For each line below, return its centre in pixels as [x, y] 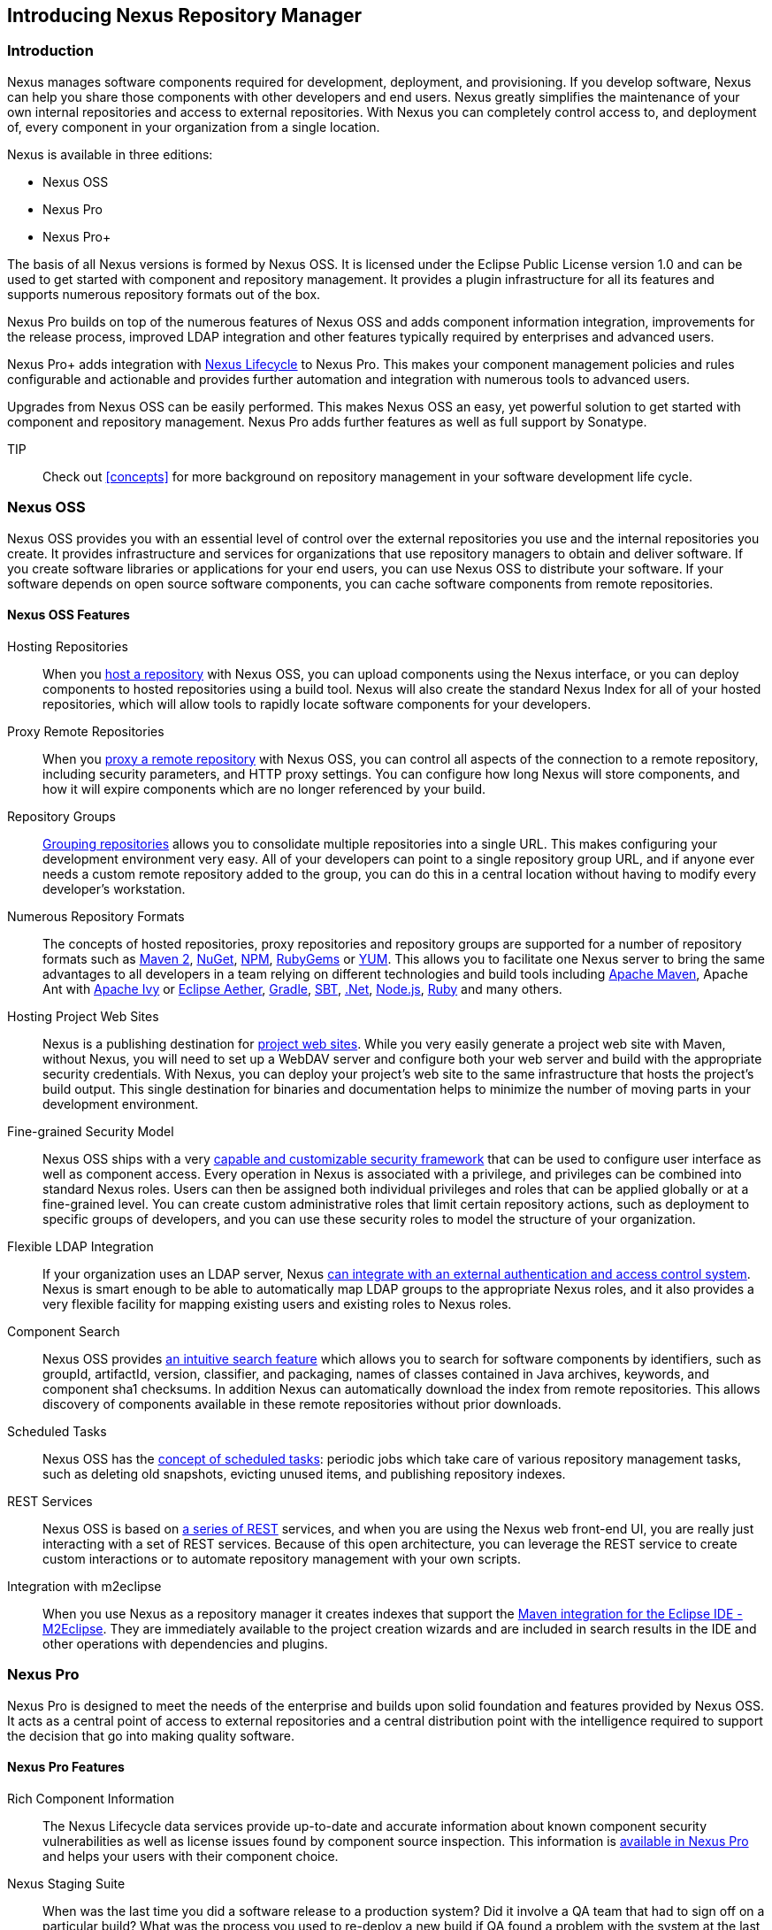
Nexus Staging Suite [66, 1883]
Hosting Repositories [68, 646]
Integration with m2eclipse [84, 1586]
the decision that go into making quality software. [151, 1735]
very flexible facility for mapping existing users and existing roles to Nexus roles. [277, 1303]
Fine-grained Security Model [91, 1131]
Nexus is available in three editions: [110, 154]
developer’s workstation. [114, 888]
